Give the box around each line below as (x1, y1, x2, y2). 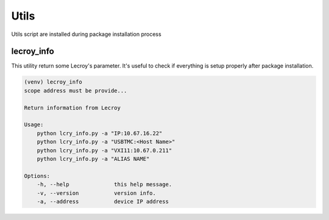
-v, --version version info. (37, 190, 157, 196)
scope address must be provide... (24, 87, 127, 94)
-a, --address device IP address (37, 198, 169, 205)
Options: (24, 172, 51, 179)
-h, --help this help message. (37, 181, 172, 188)
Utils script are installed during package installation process (11, 30, 161, 38)
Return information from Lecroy (24, 104, 121, 111)
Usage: (24, 121, 44, 128)
